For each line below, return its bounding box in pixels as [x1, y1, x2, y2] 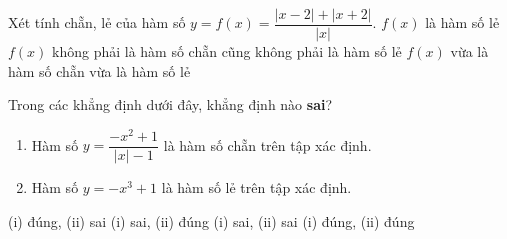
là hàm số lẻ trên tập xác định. [161, 176, 352, 197]
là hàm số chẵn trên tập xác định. [163, 134, 372, 155]
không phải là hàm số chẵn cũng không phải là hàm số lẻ [52, 41, 402, 62]
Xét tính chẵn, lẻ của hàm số [8, 12, 186, 33]
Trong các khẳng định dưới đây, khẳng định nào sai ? [8, 94, 333, 115]
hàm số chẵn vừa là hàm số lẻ [8, 60, 191, 81]
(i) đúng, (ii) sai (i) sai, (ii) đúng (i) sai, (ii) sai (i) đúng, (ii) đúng [8, 210, 415, 231]
